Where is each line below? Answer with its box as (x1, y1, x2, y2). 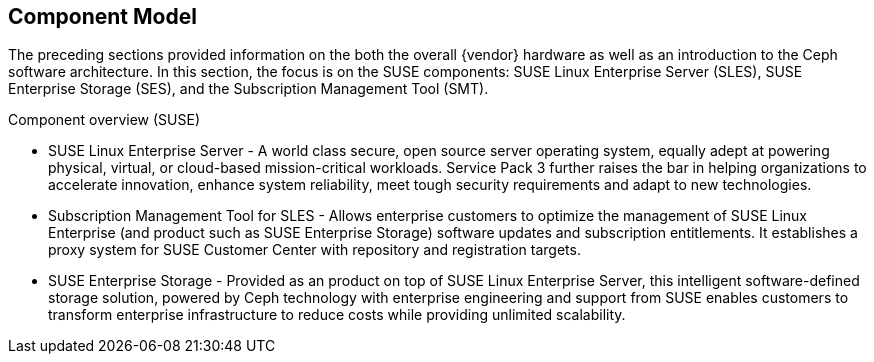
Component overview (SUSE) (8, 111, 201, 129)
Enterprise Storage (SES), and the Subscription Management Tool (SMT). (8, 80, 489, 98)
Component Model (8, 4, 197, 29)
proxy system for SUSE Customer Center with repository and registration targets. (48, 241, 581, 259)
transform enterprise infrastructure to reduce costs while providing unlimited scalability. (48, 306, 626, 324)
